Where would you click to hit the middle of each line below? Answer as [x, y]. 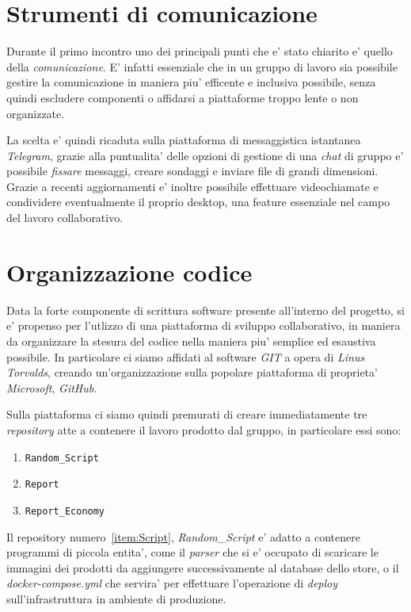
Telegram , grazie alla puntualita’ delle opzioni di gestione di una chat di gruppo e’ [205, 155]
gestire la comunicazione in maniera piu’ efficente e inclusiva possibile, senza [191, 82]
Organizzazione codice [129, 272]
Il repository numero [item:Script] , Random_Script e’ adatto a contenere [183, 536]
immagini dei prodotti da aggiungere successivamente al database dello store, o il [203, 567]
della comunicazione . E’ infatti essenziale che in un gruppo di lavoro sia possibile [202, 66]
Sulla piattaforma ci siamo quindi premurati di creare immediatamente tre [187, 414]
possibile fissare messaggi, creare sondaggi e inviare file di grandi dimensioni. [192, 171]
